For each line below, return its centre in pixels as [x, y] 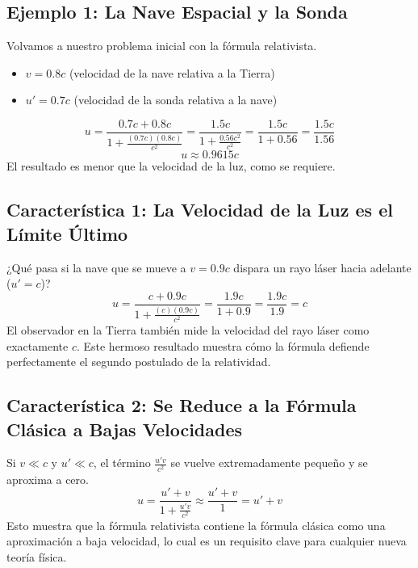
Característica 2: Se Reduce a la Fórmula [182, 405]
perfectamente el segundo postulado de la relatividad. [139, 362]
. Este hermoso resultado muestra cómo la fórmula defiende [223, 345]
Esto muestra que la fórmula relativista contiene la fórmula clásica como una [196, 525]
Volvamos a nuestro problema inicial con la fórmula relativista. [162, 46]
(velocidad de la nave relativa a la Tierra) [172, 72]
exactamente [38, 345]
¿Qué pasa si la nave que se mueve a [96, 267]
